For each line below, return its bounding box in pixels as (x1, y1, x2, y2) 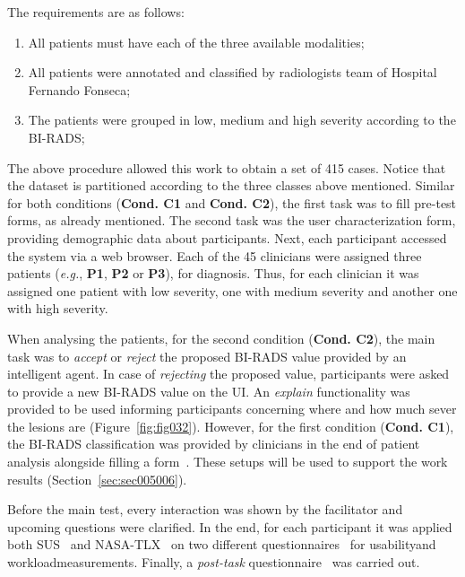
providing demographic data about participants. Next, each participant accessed (7, 228, 447, 247)
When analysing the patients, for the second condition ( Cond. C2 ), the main (7, 328, 435, 347)
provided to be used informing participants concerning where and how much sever (7, 399, 457, 418)
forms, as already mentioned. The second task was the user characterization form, (7, 211, 456, 230)
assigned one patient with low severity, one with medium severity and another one (7, 281, 458, 300)
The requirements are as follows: (7, 3, 185, 21)
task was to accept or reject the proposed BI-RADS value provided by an (7, 346, 407, 365)
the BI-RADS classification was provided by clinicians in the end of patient (7, 434, 420, 453)
